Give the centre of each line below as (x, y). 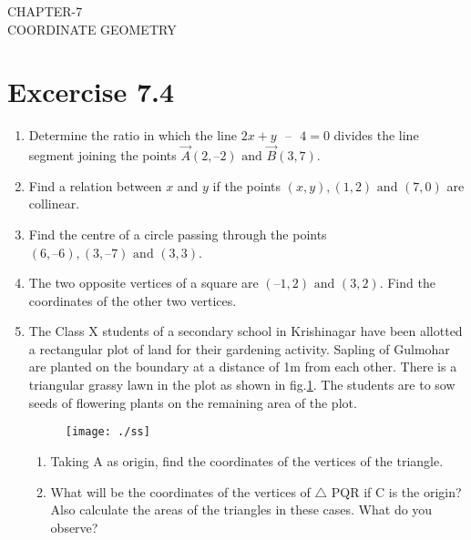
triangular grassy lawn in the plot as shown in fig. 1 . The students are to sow (242, 385)
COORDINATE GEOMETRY (92, 29)
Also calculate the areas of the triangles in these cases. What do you (241, 509)
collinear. (54, 204)
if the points (246, 185)
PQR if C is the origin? (396, 491)
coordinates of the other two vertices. (133, 300)
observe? (74, 527)
